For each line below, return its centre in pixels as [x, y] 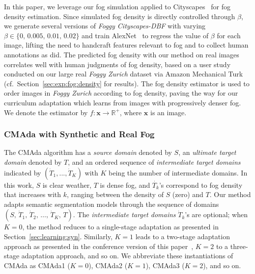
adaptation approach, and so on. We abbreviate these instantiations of [127, 256]
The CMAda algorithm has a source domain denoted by [88, 152]
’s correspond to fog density [201, 185]
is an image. [169, 112]
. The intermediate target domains [124, 214]
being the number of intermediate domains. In [178, 172]
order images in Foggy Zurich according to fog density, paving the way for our [121, 93]
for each [229, 35]
